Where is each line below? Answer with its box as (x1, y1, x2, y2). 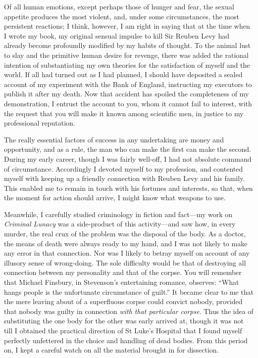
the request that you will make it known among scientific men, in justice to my (4, 108, 244, 118)
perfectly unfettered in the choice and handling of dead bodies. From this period (4, 335, 248, 345)
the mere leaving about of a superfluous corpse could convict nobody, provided (4, 296, 243, 307)
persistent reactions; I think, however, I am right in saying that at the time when (4, 21, 250, 31)
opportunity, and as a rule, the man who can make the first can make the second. (4, 144, 251, 154)
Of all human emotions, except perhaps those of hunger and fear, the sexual (4, 1, 234, 11)
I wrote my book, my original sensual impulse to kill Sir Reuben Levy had (4, 30, 229, 41)
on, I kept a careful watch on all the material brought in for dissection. (4, 345, 219, 355)
